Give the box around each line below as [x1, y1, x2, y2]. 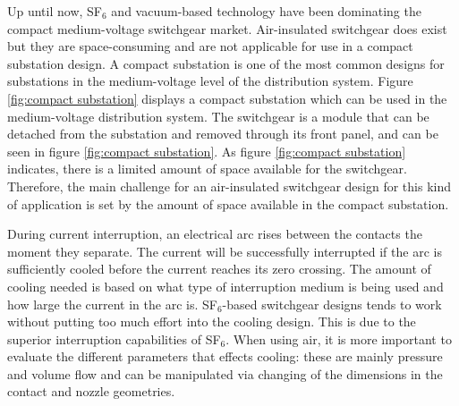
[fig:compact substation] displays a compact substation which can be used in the [7, 89, 447, 107]
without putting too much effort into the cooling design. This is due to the [7, 312, 416, 331]
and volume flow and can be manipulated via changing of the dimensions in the [7, 364, 443, 383]
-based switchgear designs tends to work [222, 294, 442, 313]
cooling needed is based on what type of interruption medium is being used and [7, 276, 444, 295]
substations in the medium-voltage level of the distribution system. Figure [7, 72, 413, 90]
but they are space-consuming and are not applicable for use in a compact [7, 37, 413, 55]
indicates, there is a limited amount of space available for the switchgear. [7, 159, 407, 178]
